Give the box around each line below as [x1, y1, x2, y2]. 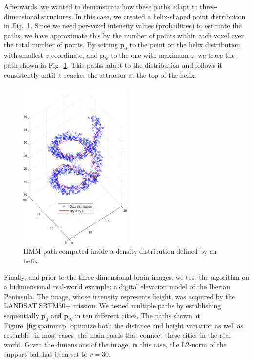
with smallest [4, 50, 44, 60]
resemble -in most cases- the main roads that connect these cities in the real [4, 330, 231, 340]
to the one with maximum [111, 50, 189, 60]
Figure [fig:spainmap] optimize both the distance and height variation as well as [4, 320, 244, 330]
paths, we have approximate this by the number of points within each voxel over [4, 30, 244, 40]
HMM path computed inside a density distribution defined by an [23, 246, 217, 256]
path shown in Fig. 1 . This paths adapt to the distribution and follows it [4, 60, 222, 70]
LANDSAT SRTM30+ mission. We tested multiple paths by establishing [4, 301, 221, 311]
